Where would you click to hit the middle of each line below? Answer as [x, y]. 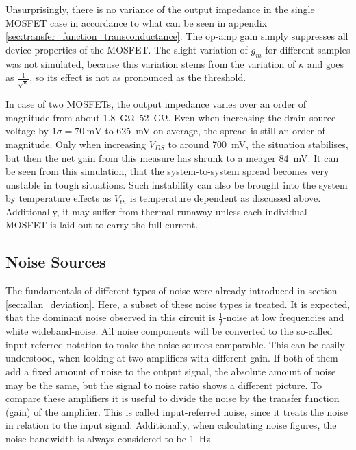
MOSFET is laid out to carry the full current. [102, 225]
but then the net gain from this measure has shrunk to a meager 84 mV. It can [172, 157]
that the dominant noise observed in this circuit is [111, 317]
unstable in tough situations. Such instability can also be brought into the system [177, 184]
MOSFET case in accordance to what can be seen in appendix [137, 22]
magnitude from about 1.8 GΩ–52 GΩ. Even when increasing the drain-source [171, 117]
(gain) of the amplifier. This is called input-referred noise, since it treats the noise [177, 411]
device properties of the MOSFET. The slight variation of [127, 49]
